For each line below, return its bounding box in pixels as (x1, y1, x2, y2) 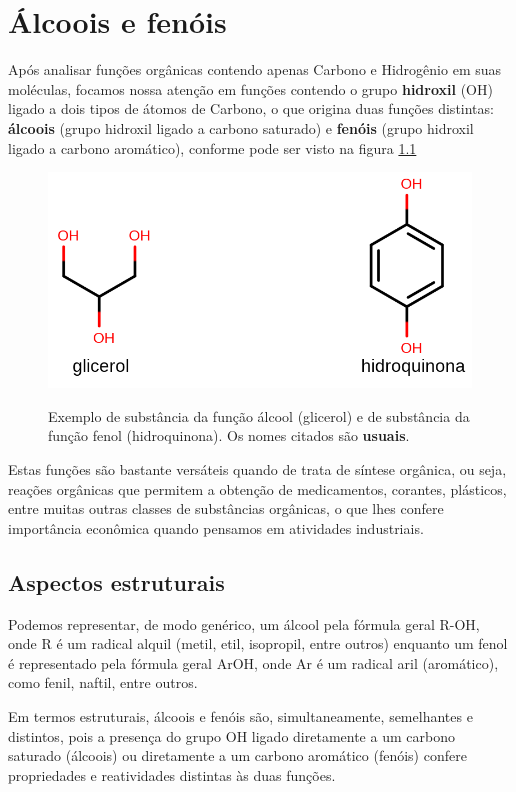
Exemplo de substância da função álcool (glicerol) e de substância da (48, 405, 470, 426)
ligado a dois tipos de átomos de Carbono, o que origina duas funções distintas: (8, 98, 494, 119)
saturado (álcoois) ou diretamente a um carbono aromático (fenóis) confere (8, 745, 467, 766)
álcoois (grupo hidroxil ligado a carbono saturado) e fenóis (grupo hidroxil (8, 117, 474, 138)
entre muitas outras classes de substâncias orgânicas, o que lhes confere (8, 498, 444, 519)
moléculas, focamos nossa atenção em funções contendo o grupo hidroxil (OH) (8, 78, 493, 99)
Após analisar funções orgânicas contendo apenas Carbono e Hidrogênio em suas (8, 59, 502, 80)
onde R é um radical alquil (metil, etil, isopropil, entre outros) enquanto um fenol (8, 633, 508, 654)
